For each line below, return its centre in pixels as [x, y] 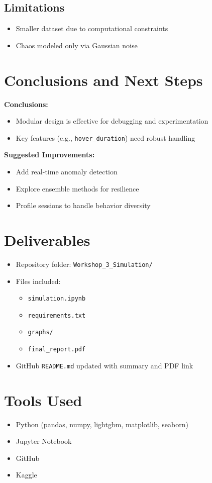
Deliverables [47, 239]
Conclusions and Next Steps [103, 80]
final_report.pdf [57, 350]
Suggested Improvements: [49, 155]
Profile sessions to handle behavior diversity [83, 205]
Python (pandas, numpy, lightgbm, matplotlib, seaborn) [102, 424]
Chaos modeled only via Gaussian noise [77, 45]
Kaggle [26, 475]
